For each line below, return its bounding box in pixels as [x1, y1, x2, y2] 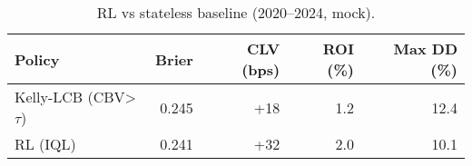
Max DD [393, 38, 457, 59]
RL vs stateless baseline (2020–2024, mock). [96, 2, 376, 23]
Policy [15, 48, 60, 70]
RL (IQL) [15, 133, 76, 154]
